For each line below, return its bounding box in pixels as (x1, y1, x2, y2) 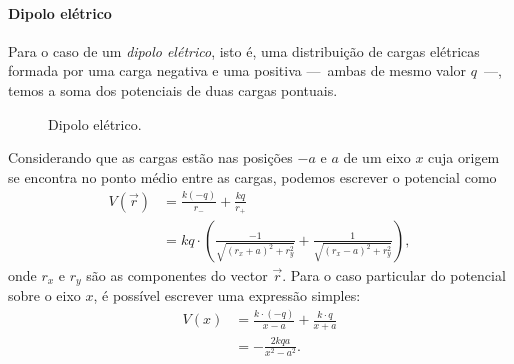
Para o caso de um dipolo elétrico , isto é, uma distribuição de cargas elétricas (8, 40, 480, 61)
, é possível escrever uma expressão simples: (93, 285, 361, 306)
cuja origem (428, 147, 500, 168)
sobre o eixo (8, 285, 81, 306)
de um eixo (343, 147, 411, 168)
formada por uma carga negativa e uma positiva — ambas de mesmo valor (8, 60, 467, 81)
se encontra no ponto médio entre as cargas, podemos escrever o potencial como (8, 166, 497, 187)
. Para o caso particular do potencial (282, 264, 506, 285)
